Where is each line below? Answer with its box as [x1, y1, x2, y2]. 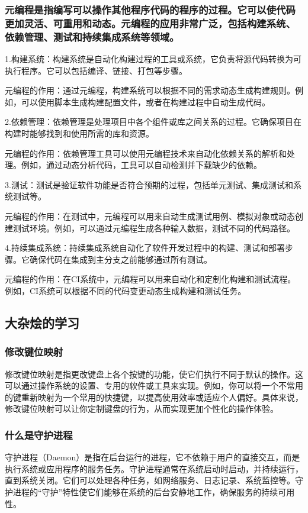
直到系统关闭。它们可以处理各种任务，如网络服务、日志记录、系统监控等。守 [5, 474, 303, 486]
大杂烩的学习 [5, 313, 79, 331]
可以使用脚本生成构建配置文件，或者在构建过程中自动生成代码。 [21, 95, 270, 108]
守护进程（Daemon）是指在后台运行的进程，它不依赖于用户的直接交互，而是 [5, 451, 300, 463]
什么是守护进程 [5, 427, 73, 442]
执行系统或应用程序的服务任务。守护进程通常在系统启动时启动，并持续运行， [5, 462, 303, 475]
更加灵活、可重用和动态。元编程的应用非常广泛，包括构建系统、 [5, 15, 296, 30]
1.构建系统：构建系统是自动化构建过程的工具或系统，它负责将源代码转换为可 [5, 53, 301, 65]
